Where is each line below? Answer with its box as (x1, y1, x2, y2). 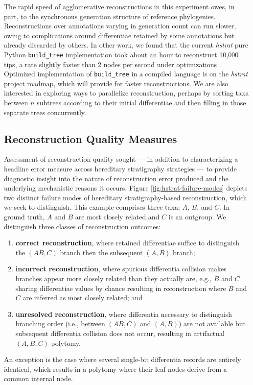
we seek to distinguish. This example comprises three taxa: (4, 202, 180, 212)
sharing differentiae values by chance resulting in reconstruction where (15, 283, 226, 293)
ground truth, (4, 212, 45, 222)
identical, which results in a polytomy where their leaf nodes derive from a (4, 363, 227, 374)
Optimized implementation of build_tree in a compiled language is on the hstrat (4, 69, 248, 79)
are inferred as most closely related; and (23, 292, 143, 303)
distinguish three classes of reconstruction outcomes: (4, 221, 161, 231)
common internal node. (4, 373, 73, 384)
